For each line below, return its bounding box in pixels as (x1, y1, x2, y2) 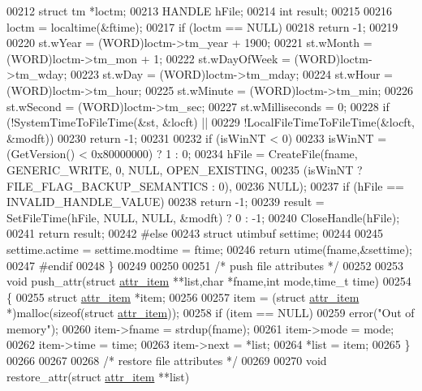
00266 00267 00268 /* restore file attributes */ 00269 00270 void (6, 352, 327, 369)
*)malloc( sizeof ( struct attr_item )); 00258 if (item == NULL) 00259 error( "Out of (6, 304, 415, 321)
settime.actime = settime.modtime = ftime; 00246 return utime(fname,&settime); (6, 240, 413, 257)
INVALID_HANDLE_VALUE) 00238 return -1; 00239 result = (6, 193, 325, 210)
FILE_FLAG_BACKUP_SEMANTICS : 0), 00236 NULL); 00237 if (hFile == (6, 177, 404, 194)
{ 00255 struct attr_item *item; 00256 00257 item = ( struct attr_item (6, 288, 360, 305)
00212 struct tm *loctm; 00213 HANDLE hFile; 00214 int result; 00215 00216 (6, 2, 393, 19)
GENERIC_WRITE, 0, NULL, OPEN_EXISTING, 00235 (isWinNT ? (6, 161, 363, 178)
